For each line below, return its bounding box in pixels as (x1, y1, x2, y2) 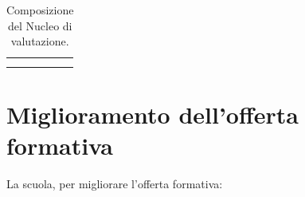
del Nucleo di (7, 17, 72, 33)
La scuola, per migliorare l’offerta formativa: (6, 175, 223, 192)
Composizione (6, 2, 74, 18)
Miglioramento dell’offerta (6, 97, 299, 130)
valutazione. (10, 33, 69, 49)
